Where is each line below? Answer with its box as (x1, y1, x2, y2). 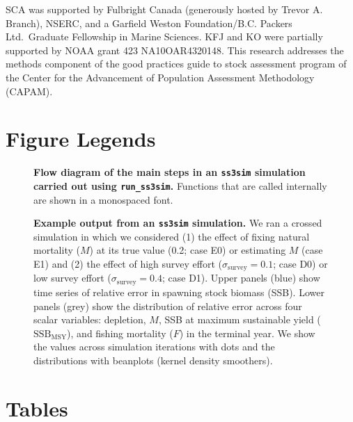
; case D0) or (273, 257, 328, 271)
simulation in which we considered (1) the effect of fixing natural (33, 229, 310, 243)
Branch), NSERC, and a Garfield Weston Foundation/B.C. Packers (6, 15, 292, 30)
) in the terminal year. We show (179, 325, 315, 340)
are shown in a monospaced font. (33, 192, 173, 206)
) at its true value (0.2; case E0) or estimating (89, 243, 286, 257)
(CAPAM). (6, 83, 53, 98)
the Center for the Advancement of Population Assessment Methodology (6, 70, 315, 84)
